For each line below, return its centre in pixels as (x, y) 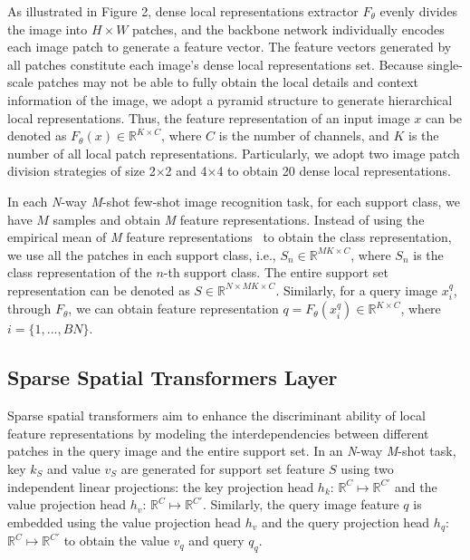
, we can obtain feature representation (173, 309)
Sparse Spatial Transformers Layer (173, 377)
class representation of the (80, 272)
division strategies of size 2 (82, 171)
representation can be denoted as (99, 290)
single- (445, 64)
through (29, 309)
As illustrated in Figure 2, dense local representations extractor (183, 11)
